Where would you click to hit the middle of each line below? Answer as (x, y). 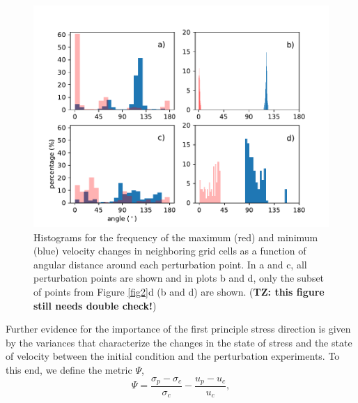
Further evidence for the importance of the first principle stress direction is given (178, 329)
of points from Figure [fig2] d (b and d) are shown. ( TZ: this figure (179, 291)
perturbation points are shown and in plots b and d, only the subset (179, 278)
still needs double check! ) (95, 305)
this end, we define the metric (69, 369)
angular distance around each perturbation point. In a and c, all (170, 264)
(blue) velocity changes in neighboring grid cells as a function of (170, 251)
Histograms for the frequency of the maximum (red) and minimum (176, 237)
